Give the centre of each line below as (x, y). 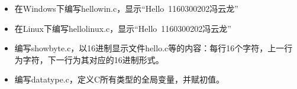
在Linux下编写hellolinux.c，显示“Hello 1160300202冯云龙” (123, 28)
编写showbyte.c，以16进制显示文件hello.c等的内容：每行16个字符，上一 (149, 48)
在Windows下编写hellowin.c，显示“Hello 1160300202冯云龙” (126, 8)
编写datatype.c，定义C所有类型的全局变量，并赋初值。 (120, 79)
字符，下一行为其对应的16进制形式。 (93, 59)
